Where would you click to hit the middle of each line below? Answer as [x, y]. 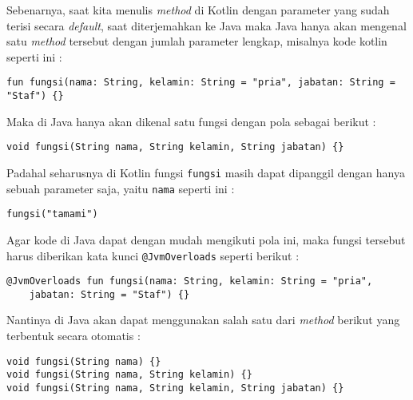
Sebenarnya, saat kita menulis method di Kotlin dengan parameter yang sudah [198, 10]
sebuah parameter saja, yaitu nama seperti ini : [121, 188]
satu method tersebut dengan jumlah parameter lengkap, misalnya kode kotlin [197, 41]
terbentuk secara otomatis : [73, 336]
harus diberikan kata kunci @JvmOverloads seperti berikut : [153, 255]
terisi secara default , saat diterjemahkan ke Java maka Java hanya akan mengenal [206, 25]
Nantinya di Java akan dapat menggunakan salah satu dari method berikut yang [203, 320]
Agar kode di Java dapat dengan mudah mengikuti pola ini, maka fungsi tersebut [206, 239]
